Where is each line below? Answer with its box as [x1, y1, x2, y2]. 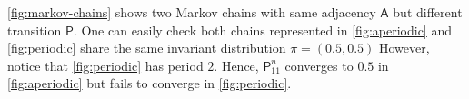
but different [393, 3, 463, 21]
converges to [284, 55, 354, 74]
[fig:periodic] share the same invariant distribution [7, 38, 286, 57]
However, [378, 38, 430, 57]
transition [7, 20, 62, 39]
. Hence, [214, 55, 259, 74]
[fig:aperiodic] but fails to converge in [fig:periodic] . [7, 74, 292, 93]
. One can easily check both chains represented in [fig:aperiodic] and [73, 20, 452, 39]
